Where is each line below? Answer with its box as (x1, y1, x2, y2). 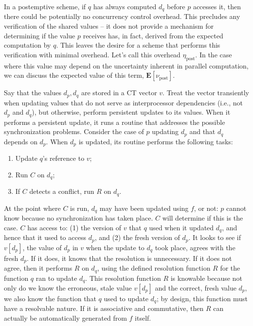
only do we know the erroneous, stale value (4, 283, 132, 293)
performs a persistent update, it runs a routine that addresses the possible (4, 117, 225, 127)
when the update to (86, 242, 145, 252)
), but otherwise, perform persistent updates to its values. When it (32, 107, 231, 117)
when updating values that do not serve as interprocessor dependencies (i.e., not (4, 97, 243, 107)
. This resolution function (85, 273, 161, 283)
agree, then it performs (4, 263, 72, 273)
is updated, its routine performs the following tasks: (78, 136, 233, 146)
